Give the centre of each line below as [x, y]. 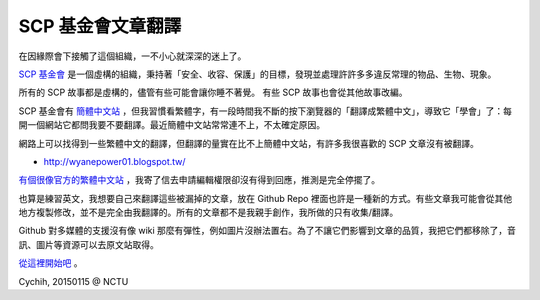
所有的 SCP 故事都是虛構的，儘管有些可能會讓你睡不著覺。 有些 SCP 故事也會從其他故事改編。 [213, 92]
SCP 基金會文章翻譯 [100, 26]
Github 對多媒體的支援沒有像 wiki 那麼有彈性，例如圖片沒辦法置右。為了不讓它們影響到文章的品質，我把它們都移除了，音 [267, 231]
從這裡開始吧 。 [50, 263]
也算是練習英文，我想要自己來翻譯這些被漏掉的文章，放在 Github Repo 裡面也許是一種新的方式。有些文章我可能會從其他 [265, 198]
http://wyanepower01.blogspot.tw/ [114, 161]
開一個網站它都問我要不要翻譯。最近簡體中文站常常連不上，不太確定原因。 [171, 125]
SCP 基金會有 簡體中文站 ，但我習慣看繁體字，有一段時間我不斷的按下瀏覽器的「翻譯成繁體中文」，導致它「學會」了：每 [265, 111]
